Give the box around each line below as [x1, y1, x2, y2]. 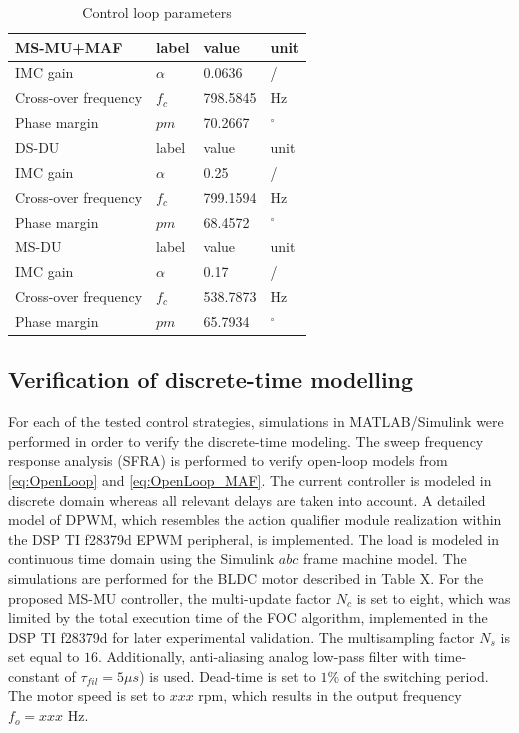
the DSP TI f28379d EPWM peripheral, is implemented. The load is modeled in [8, 528, 500, 549]
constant [8, 665, 60, 686]
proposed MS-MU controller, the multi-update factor [8, 587, 332, 608]
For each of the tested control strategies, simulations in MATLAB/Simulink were [8, 411, 504, 432]
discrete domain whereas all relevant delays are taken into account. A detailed [8, 489, 486, 510]
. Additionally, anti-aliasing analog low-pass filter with [97, 646, 430, 667]
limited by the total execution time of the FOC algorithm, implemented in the [8, 607, 488, 628]
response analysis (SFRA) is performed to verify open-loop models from [8, 450, 448, 471]
